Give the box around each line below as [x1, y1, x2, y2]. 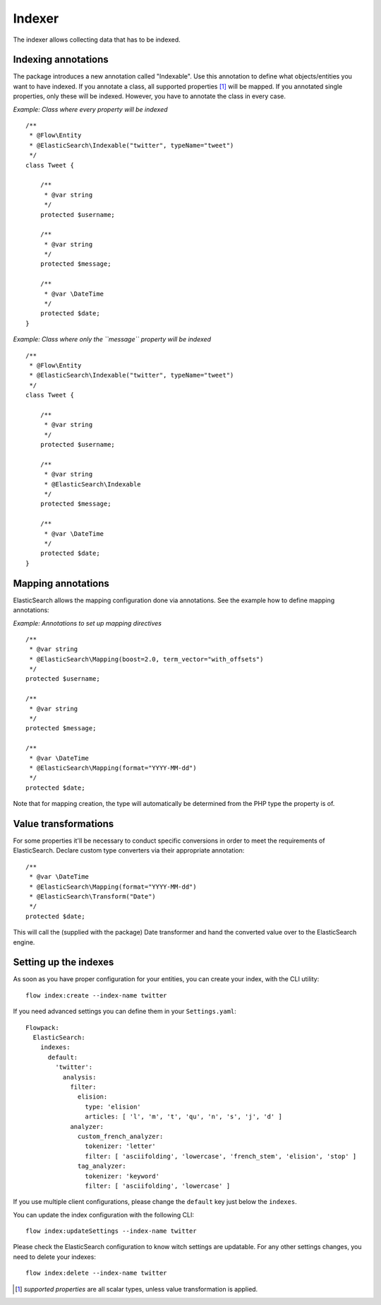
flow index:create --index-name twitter [25, 991, 167, 1000]
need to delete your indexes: [13, 1252, 97, 1261]
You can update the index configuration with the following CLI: [13, 1210, 194, 1219]
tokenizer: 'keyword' [85, 1172, 160, 1180]
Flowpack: [25, 1024, 59, 1031]
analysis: [62, 1073, 97, 1081]
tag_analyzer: [78, 1162, 126, 1170]
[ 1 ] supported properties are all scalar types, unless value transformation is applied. [15, 1284, 258, 1293]
